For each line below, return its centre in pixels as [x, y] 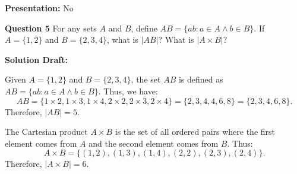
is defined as [201, 79]
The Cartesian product [46, 132]
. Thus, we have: [128, 91]
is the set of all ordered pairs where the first [195, 132]
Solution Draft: [36, 59]
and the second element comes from [154, 143]
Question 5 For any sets [51, 28]
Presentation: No [39, 8]
